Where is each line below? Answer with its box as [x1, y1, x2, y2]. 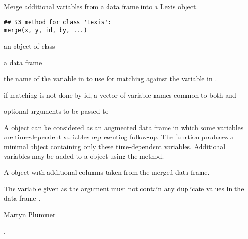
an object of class [4, 40, 55, 51]
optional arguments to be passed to [4, 106, 108, 116]
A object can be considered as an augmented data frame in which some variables [4, 122, 244, 132]
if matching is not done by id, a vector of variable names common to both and [4, 89, 236, 100]
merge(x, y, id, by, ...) [4, 27, 87, 34]
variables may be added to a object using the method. [4, 151, 164, 161]
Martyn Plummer [4, 209, 56, 220]
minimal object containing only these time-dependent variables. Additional [4, 141, 226, 152]
